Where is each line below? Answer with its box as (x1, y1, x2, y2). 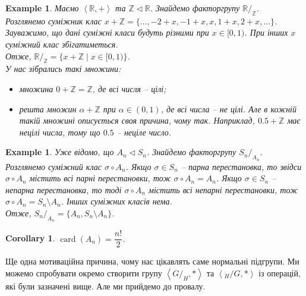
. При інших (244, 26, 288, 39)
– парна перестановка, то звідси (181, 160, 302, 172)
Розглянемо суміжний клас (5, 160, 102, 172)
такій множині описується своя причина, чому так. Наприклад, (19, 114, 255, 127)
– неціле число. (116, 125, 172, 138)
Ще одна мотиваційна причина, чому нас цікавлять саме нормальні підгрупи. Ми (5, 255, 299, 267)
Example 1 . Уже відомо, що (5, 146, 114, 158)
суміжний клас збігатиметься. (5, 37, 118, 50)
